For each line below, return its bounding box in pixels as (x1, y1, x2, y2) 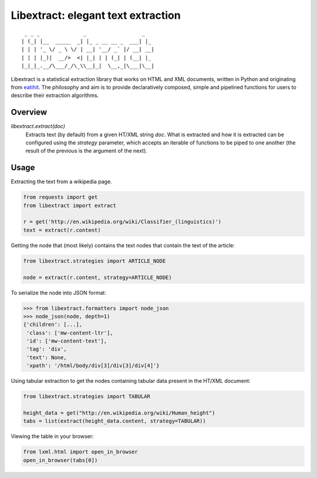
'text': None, (26, 354, 67, 361)
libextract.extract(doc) (11, 123, 66, 130)
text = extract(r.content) (23, 227, 101, 233)
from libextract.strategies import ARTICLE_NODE (23, 257, 166, 264)
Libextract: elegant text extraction (11, 9, 181, 22)
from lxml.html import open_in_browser (23, 449, 138, 455)
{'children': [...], (23, 321, 82, 328)
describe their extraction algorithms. (11, 92, 99, 99)
